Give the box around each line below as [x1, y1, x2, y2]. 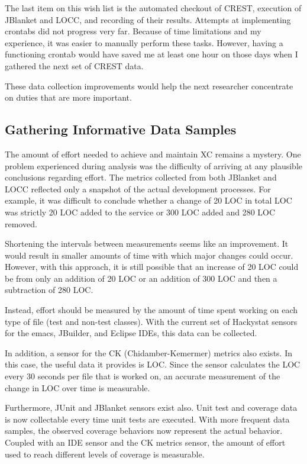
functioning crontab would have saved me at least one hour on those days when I [5, 48, 298, 60]
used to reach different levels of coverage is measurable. [5, 447, 205, 460]
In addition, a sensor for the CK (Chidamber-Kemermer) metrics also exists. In [5, 346, 292, 359]
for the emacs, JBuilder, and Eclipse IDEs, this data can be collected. [5, 327, 257, 339]
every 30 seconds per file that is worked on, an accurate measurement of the [5, 370, 280, 382]
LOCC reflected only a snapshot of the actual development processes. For [5, 182, 271, 195]
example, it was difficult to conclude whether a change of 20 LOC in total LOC [5, 194, 292, 207]
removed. [5, 217, 37, 230]
